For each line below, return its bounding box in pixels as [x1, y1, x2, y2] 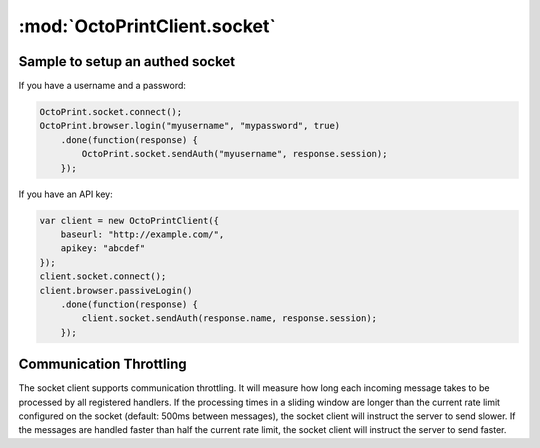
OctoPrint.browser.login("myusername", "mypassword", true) [39, 120, 341, 132]
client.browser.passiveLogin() [39, 285, 194, 296]
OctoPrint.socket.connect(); [39, 106, 183, 118]
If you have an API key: [18, 188, 114, 200]
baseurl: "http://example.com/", [60, 228, 225, 240]
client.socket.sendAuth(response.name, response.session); [81, 313, 378, 324]
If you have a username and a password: [18, 80, 187, 92]
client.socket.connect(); [39, 271, 167, 282]
